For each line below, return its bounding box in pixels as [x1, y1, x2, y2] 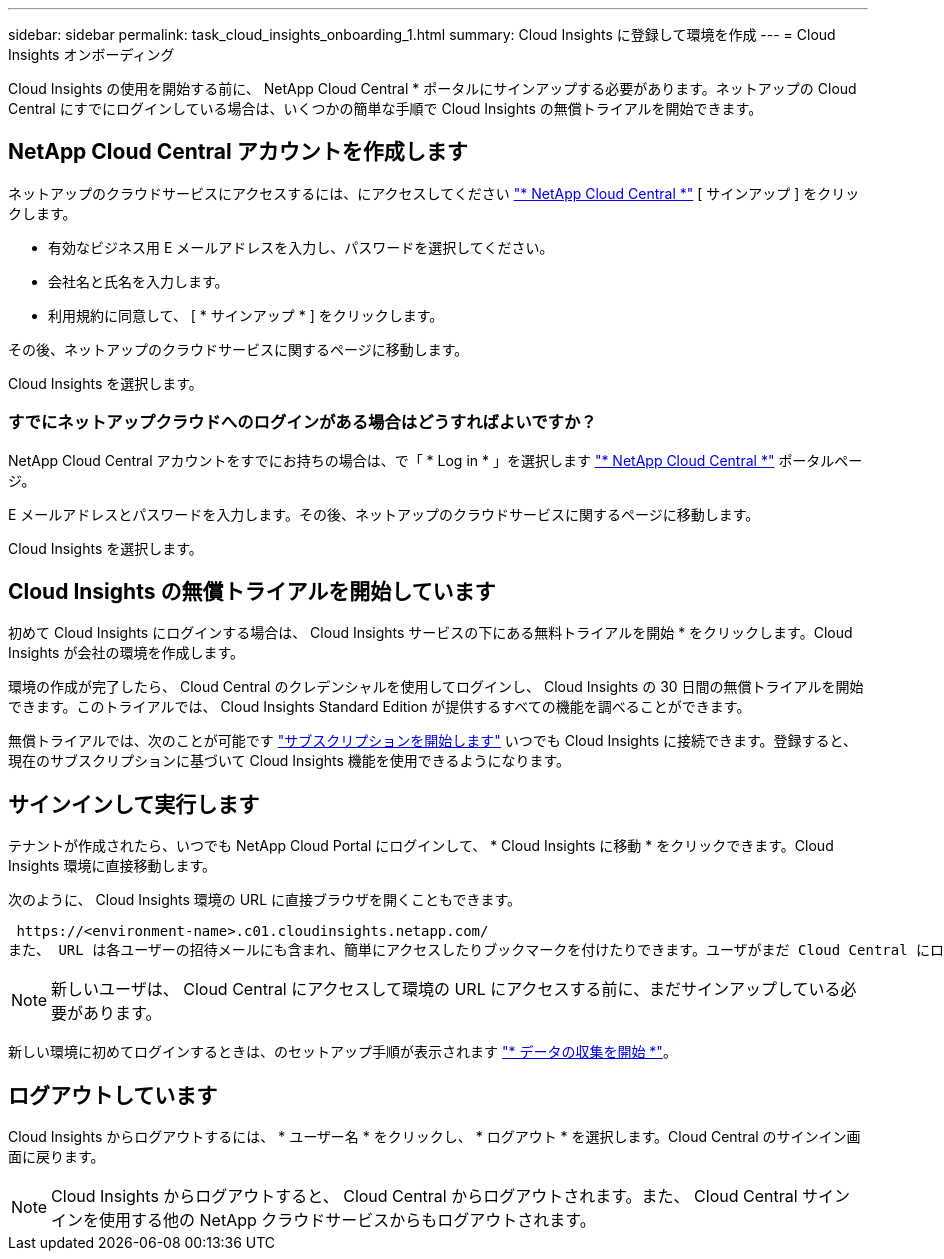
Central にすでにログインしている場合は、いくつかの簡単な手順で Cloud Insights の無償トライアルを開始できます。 [8, 100, 763, 117]
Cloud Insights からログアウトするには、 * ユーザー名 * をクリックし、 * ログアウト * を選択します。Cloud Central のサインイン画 [8, 1128, 861, 1146]
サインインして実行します [8, 791, 260, 817]
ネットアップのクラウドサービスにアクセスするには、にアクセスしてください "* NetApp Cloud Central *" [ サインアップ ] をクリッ [8, 184, 860, 202]
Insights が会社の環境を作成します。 [8, 644, 245, 662]
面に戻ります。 [8, 1148, 105, 1166]
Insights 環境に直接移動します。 [8, 857, 217, 875]
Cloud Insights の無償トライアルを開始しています [8, 579, 496, 605]
